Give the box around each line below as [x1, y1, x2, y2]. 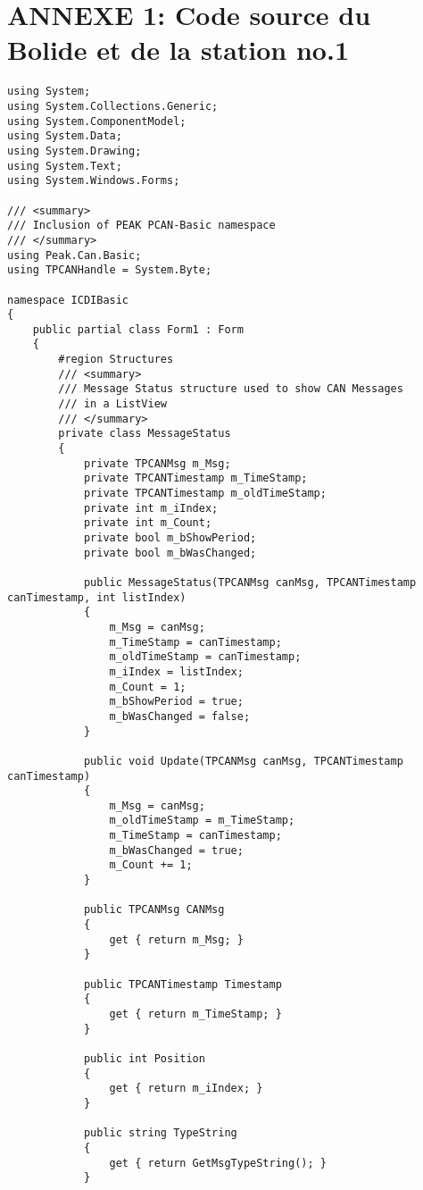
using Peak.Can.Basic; [7, 248, 142, 262]
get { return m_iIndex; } [109, 1082, 263, 1095]
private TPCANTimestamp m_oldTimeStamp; [83, 487, 327, 500]
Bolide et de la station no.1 [7, 31, 349, 68]
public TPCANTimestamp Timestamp [83, 977, 282, 991]
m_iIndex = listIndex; [109, 665, 244, 678]
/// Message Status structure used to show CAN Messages [58, 382, 403, 396]
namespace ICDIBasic [7, 293, 129, 306]
